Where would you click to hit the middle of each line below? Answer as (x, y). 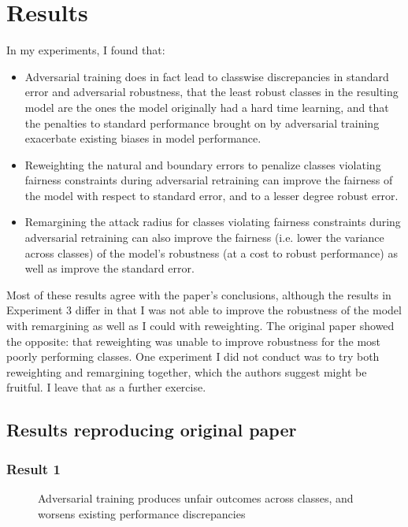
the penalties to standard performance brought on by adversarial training (202, 122)
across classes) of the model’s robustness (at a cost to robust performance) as (211, 252)
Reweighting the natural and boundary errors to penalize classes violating (203, 164)
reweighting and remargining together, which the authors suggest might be (187, 371)
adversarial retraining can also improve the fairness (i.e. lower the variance (204, 238)
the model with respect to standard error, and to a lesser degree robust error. (211, 195)
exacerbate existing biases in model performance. (143, 138)
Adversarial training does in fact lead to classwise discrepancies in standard (207, 76)
